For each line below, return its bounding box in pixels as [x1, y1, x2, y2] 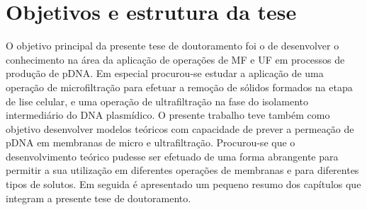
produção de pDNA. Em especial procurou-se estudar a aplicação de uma [6, 66, 324, 81]
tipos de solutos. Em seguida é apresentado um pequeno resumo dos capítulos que [6, 177, 361, 192]
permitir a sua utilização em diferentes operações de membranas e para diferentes [6, 163, 359, 177]
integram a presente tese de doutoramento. [6, 190, 191, 205]
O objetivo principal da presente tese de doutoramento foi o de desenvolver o [6, 38, 339, 53]
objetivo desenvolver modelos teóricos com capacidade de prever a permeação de [6, 121, 354, 136]
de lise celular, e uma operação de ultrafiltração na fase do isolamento [6, 93, 308, 108]
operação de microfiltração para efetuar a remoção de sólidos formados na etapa [6, 79, 353, 94]
